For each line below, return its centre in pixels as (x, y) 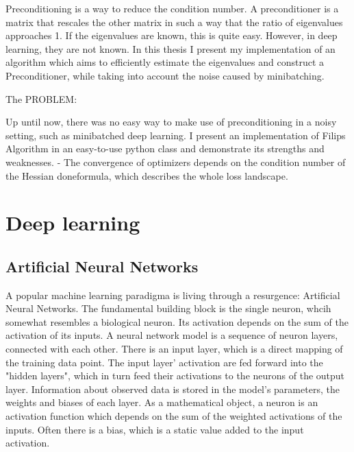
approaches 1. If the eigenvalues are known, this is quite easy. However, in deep (172, 35)
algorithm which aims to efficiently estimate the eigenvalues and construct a (165, 62)
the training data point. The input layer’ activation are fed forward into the (164, 362)
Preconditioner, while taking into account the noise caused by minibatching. (165, 75)
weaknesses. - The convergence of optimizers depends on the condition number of (176, 162)
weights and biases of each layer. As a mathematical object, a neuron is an (162, 402)
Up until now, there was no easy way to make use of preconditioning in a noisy (171, 122)
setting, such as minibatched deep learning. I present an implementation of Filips (176, 135)
